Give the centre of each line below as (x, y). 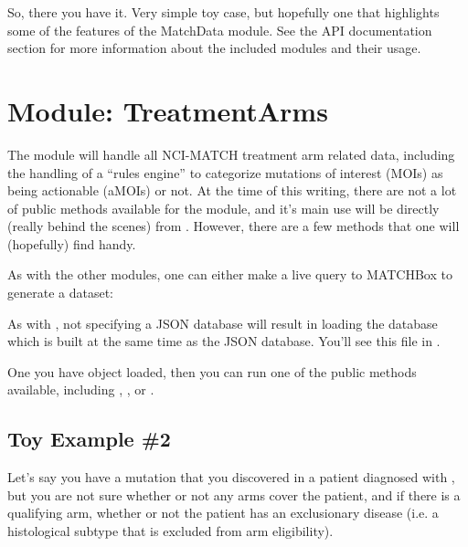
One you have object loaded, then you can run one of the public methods (212, 371)
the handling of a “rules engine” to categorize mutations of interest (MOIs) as (225, 172)
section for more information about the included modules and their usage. (214, 48)
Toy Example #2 (89, 439)
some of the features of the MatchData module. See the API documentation (220, 30)
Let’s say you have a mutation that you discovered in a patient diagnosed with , (231, 477)
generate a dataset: (60, 293)
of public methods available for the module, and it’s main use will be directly (223, 208)
